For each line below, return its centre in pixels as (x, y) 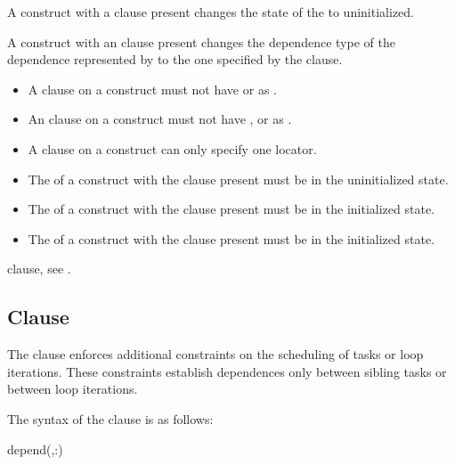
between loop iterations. (73, 389)
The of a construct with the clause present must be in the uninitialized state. (238, 179)
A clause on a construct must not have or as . (152, 89)
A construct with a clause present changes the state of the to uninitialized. (211, 12)
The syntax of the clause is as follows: (110, 418)
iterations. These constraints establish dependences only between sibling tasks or (227, 371)
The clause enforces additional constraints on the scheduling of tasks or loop (215, 354)
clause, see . (39, 269)
